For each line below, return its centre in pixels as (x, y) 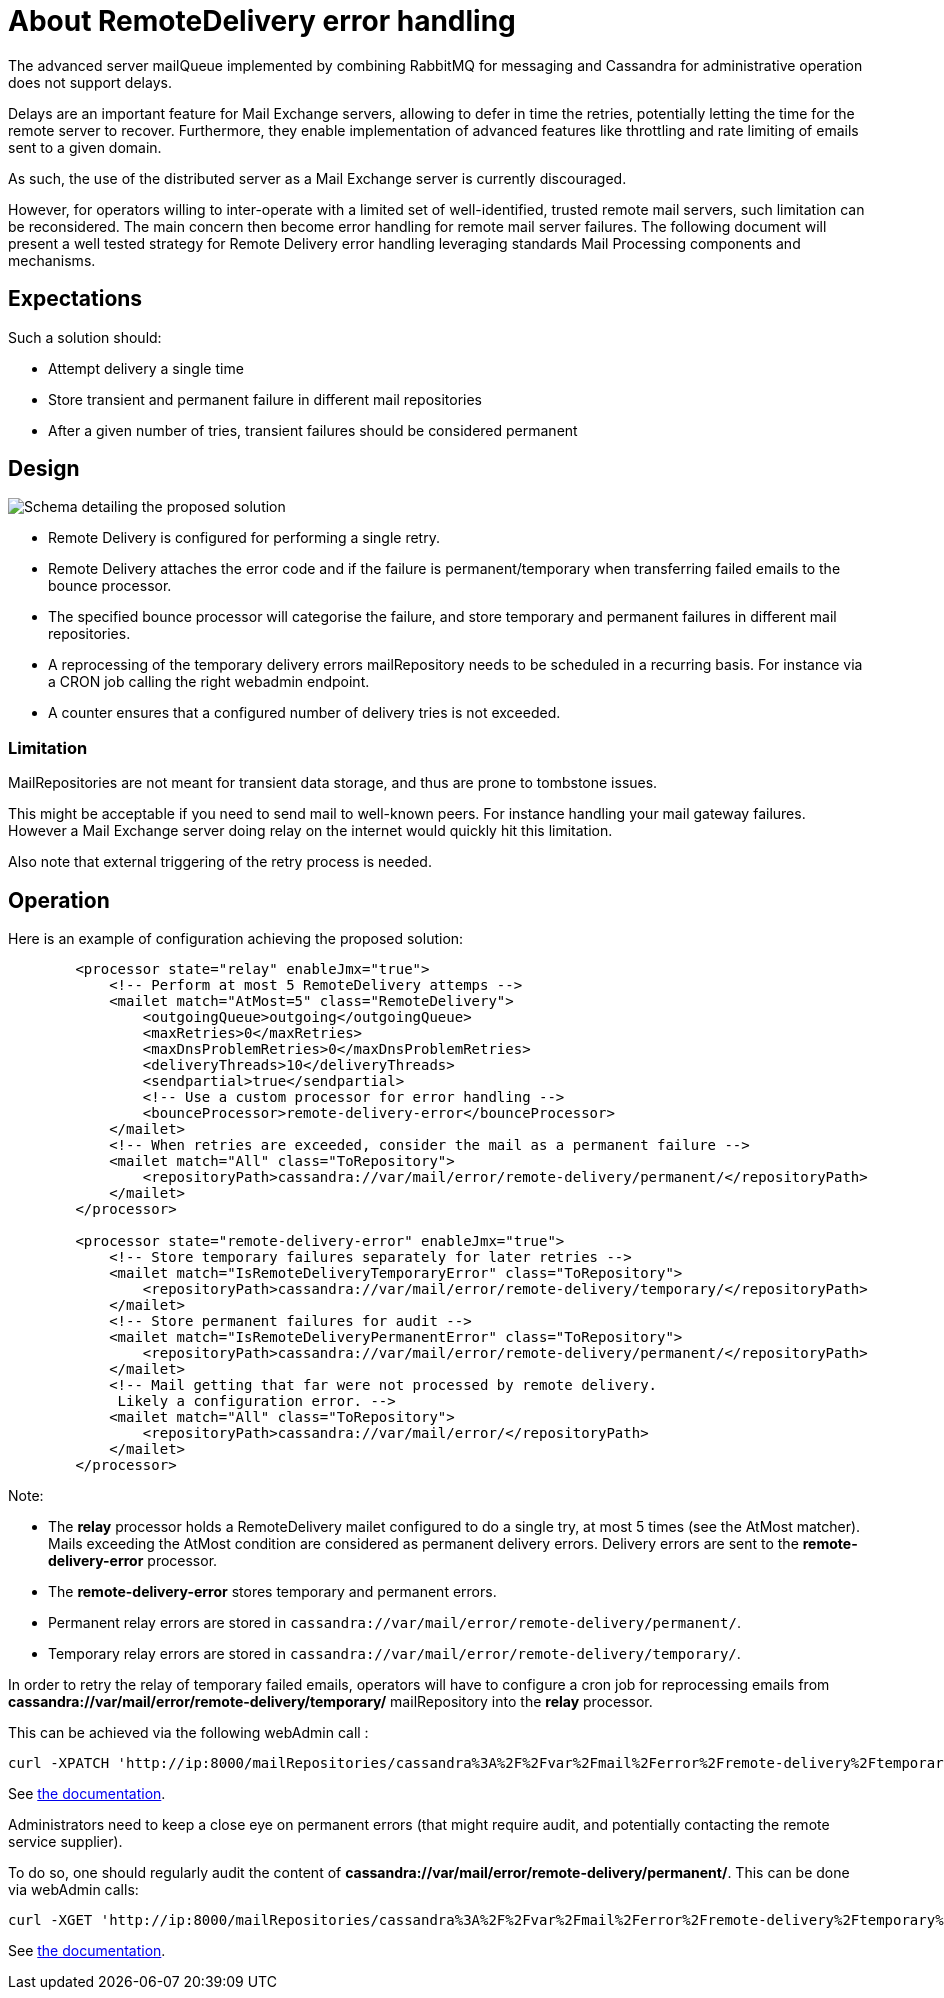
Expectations (75, 299)
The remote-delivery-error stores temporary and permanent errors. (272, 1592)
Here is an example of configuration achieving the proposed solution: (236, 939)
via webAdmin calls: (73, 1890)
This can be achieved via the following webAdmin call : (188, 1733)
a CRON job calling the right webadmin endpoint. (209, 682)
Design (44, 469)
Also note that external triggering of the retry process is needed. (220, 862)
